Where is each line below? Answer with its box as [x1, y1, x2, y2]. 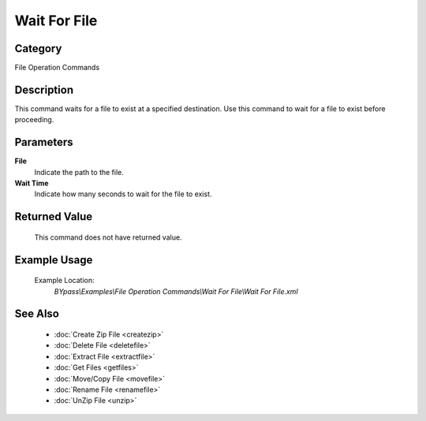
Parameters [14, 136, 73, 149]
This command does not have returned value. [34, 233, 182, 242]
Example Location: [34, 276, 95, 285]
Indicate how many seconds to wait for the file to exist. [34, 189, 212, 199]
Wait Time [14, 178, 49, 188]
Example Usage [14, 253, 93, 266]
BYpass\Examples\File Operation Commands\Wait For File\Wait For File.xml [54, 286, 299, 296]
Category [14, 42, 62, 55]
